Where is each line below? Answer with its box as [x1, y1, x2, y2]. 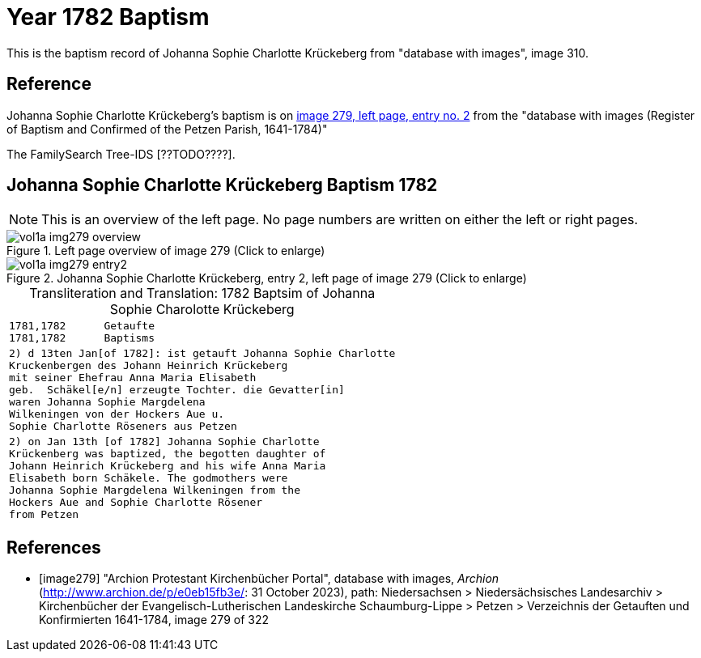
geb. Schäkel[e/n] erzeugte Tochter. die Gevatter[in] [9, 384, 345, 397]
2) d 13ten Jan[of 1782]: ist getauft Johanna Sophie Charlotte [9, 347, 396, 360]
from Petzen [9, 508, 79, 521]
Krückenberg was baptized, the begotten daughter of [9, 448, 326, 461]
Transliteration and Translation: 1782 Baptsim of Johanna [29, 285, 376, 302]
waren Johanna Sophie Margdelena [9, 396, 206, 409]
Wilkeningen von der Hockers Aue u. [9, 408, 225, 421]
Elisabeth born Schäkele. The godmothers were [9, 472, 288, 485]
